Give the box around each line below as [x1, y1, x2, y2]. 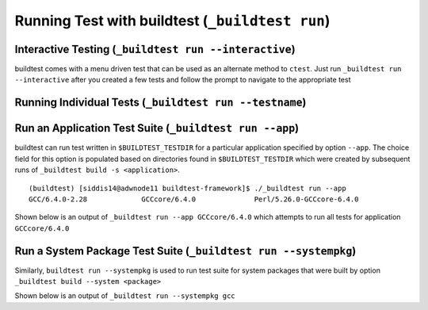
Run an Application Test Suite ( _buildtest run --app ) [14, 121, 300, 135]
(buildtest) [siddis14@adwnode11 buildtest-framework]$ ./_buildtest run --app [29, 183, 346, 193]
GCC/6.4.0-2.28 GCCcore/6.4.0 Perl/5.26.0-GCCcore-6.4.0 [29, 194, 359, 204]
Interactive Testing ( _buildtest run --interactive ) [14, 42, 296, 55]
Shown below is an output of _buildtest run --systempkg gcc [14, 291, 235, 300]
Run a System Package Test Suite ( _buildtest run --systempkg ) [14, 244, 357, 258]
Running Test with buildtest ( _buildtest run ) [14, 12, 331, 29]
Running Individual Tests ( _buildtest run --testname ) [14, 96, 307, 109]
